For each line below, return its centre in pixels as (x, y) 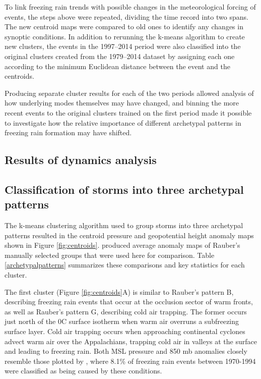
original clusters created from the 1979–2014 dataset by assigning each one (120, 56)
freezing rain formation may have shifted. (68, 132)
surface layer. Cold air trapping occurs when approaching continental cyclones (125, 331)
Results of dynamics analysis (81, 160)
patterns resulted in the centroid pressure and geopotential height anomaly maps (129, 235)
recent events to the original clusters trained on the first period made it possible (128, 112)
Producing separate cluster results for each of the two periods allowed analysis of (129, 93)
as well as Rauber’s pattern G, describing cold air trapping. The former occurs (126, 311)
